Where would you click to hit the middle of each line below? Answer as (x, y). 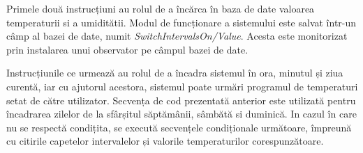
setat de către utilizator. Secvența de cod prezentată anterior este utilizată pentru (181, 100)
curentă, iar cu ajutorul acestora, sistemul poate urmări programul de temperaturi (182, 86)
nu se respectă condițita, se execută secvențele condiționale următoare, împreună (179, 127)
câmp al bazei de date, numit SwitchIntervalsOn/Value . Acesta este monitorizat (177, 36)
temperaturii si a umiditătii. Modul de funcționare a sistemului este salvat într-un (181, 22)
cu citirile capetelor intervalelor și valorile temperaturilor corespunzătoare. (165, 141)
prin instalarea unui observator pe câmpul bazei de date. (127, 49)
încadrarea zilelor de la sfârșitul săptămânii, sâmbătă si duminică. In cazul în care (181, 114)
